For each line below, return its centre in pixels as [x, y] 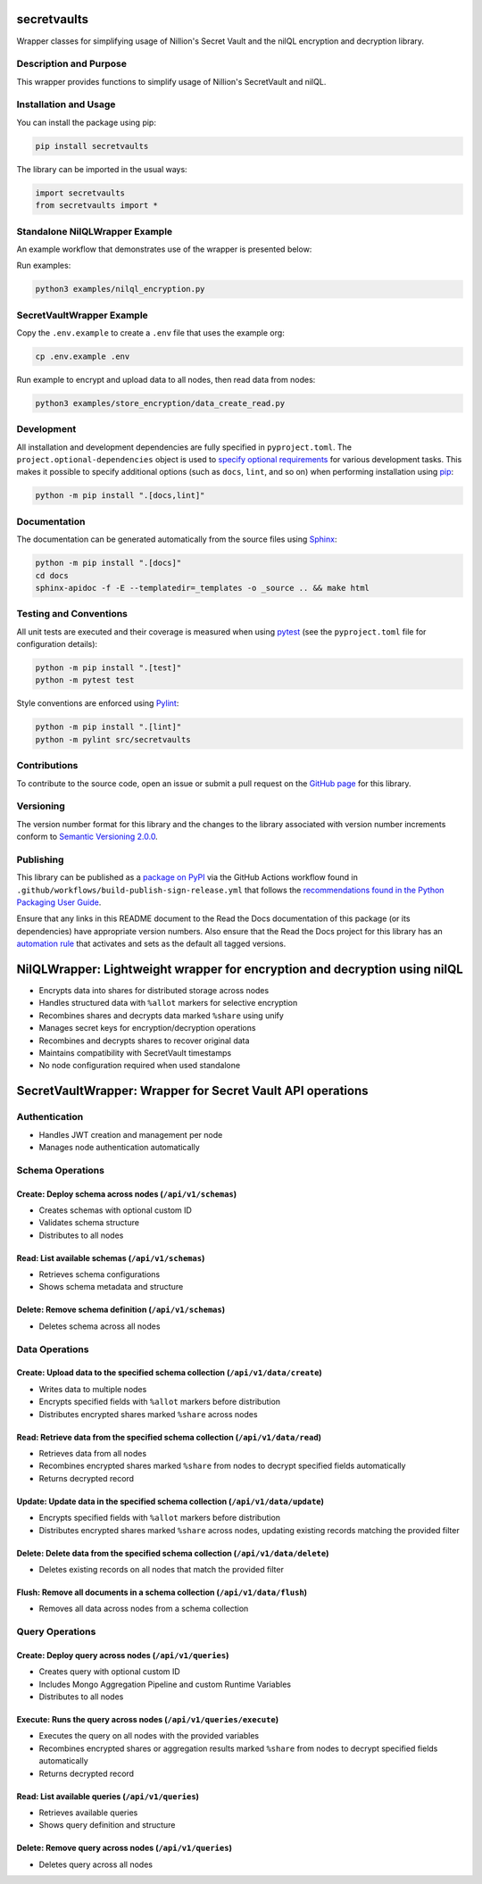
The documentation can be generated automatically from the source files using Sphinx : [177, 539]
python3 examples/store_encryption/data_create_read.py [160, 403]
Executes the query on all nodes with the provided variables [149, 1736]
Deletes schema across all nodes [100, 1326]
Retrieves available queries [88, 1813]
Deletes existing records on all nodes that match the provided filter [162, 1569]
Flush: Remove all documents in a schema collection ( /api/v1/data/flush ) [162, 1592]
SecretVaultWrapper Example [83, 315]
